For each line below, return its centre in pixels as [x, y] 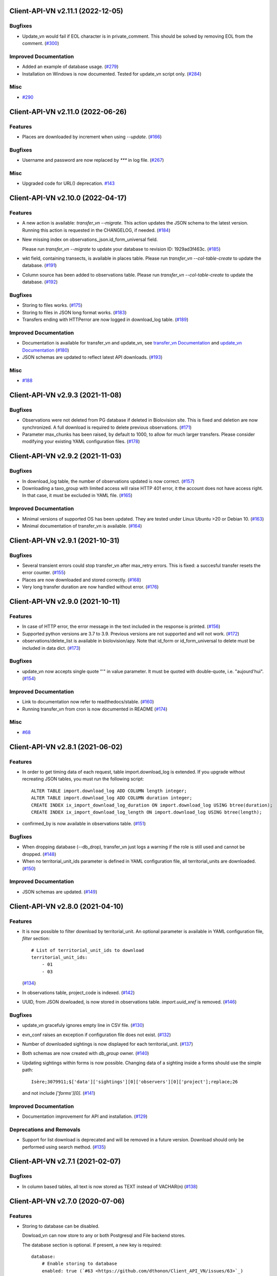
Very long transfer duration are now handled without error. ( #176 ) [90, 587]
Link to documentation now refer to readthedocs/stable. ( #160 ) [88, 702]
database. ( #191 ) [39, 265]
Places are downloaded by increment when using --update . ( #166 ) [92, 137]
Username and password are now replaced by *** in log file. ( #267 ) [93, 160]
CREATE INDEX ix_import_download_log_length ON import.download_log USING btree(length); [147, 812]
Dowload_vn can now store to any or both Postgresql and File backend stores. [104, 1236]
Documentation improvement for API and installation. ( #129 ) [85, 1116]
